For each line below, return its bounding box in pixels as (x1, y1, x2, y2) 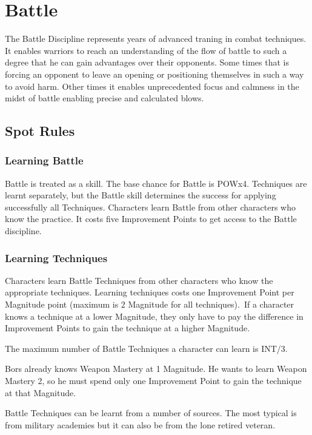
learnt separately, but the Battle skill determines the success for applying (5, 189, 276, 201)
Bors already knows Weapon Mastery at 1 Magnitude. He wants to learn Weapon (5, 362, 307, 375)
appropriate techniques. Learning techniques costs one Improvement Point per (5, 286, 294, 298)
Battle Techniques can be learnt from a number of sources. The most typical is (5, 406, 297, 419)
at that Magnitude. (5, 386, 76, 399)
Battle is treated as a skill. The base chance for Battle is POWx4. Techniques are (5, 177, 307, 189)
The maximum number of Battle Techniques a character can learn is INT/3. (5, 342, 288, 354)
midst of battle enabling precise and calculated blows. (5, 92, 204, 104)
